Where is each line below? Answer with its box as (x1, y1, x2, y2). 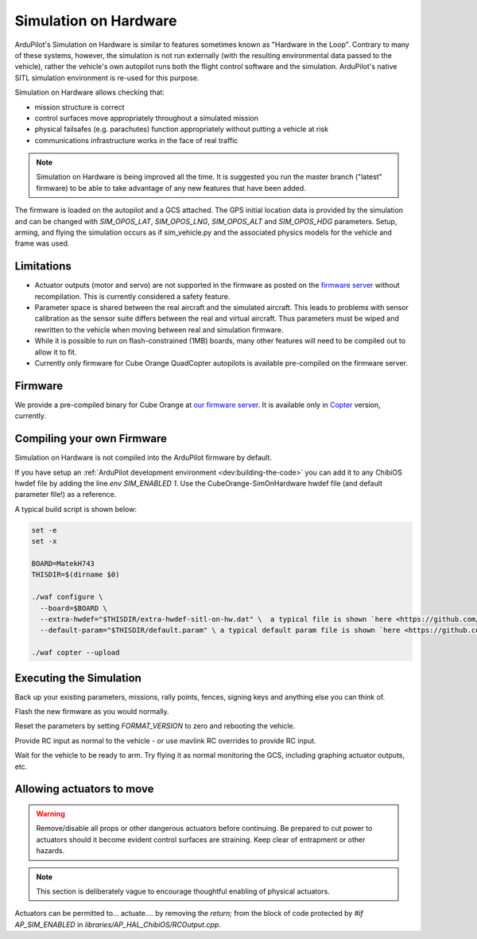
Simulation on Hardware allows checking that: (14, 87, 165, 97)
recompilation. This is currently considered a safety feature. (34, 291, 231, 301)
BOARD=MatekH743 (31, 559, 95, 568)
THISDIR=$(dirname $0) (31, 570, 120, 580)
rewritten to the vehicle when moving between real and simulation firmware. (34, 324, 284, 334)
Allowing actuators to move (14, 782, 154, 796)
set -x (31, 537, 57, 546)
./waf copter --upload (31, 648, 120, 658)
